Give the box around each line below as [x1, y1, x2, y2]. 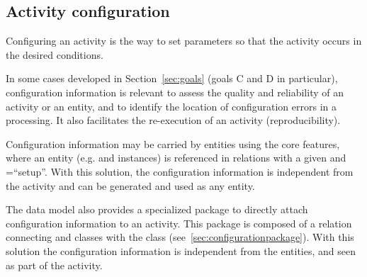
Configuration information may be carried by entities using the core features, [6, 136, 340, 151]
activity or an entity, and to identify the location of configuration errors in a [6, 98, 337, 113]
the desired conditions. [6, 47, 103, 62]
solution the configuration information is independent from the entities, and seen [6, 243, 356, 258]
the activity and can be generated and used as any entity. [6, 178, 255, 193]
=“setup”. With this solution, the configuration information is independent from [6, 164, 354, 179]
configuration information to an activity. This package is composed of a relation [6, 215, 352, 230]
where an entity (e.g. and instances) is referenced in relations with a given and [6, 150, 346, 165]
